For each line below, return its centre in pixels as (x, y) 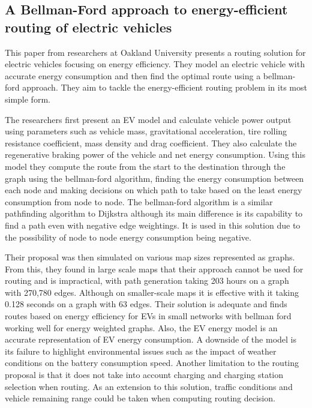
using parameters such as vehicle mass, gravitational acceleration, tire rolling (146, 131)
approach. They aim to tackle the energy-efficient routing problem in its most (165, 87)
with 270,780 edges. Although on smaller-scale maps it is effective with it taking (152, 292)
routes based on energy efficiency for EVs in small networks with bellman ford (148, 316)
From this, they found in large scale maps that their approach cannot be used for (154, 268)
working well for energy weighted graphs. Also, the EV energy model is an (141, 327)
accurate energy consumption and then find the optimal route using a (133, 75)
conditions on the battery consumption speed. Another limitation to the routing (152, 363)
